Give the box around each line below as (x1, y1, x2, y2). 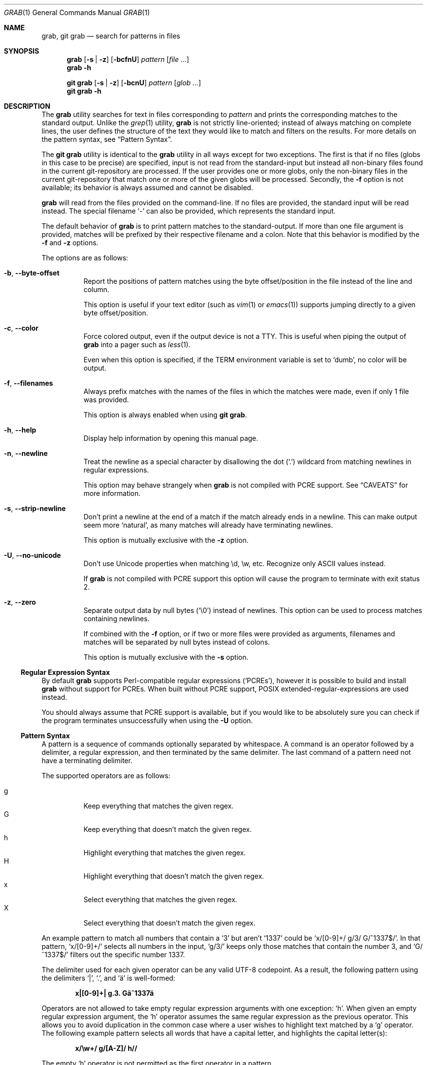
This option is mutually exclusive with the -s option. (83, 653, 249, 661)
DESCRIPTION (4, 102, 51, 110)
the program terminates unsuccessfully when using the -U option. (41, 716, 253, 725)
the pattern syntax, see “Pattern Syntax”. (41, 135, 173, 143)
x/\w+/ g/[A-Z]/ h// (75, 1044, 137, 1052)
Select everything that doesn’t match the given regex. (83, 919, 255, 927)
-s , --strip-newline (4, 504, 66, 513)
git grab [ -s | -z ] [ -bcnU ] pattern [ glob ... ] (67, 79, 201, 87)
